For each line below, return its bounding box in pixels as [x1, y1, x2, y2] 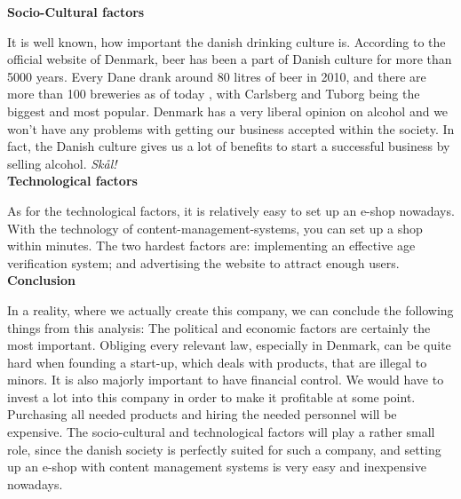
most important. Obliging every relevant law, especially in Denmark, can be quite [7, 336, 451, 354]
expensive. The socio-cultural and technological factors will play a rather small [7, 423, 435, 441]
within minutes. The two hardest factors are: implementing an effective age [7, 236, 416, 255]
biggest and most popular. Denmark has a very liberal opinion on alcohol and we [7, 101, 449, 120]
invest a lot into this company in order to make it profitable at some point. [7, 387, 416, 406]
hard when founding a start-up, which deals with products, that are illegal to [7, 352, 427, 371]
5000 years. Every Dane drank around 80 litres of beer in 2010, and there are [7, 67, 426, 85]
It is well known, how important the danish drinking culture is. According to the [7, 32, 446, 51]
